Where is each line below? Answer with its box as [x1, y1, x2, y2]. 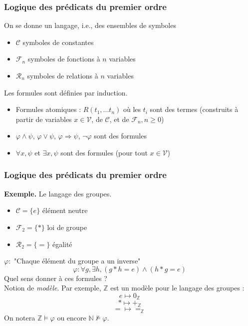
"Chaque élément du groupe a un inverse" [14, 255, 141, 266]
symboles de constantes [22, 36, 94, 47]
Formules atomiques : [15, 104, 81, 114]
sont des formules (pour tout [60, 147, 148, 157]
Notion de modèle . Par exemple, [4, 282, 101, 293]
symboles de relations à [27, 70, 98, 80]
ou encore [57, 312, 86, 322]
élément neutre [42, 205, 88, 215]
